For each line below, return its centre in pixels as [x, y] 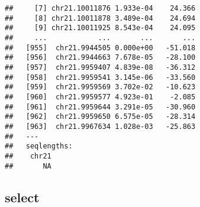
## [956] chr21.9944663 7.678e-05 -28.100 [100, 58]
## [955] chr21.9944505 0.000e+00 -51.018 [100, 48]
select [22, 197]
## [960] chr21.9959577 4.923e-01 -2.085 [100, 97]
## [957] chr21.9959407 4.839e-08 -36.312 [100, 67]
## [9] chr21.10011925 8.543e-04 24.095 [100, 28]
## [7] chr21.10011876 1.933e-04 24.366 [100, 8]
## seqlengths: [39, 146]
